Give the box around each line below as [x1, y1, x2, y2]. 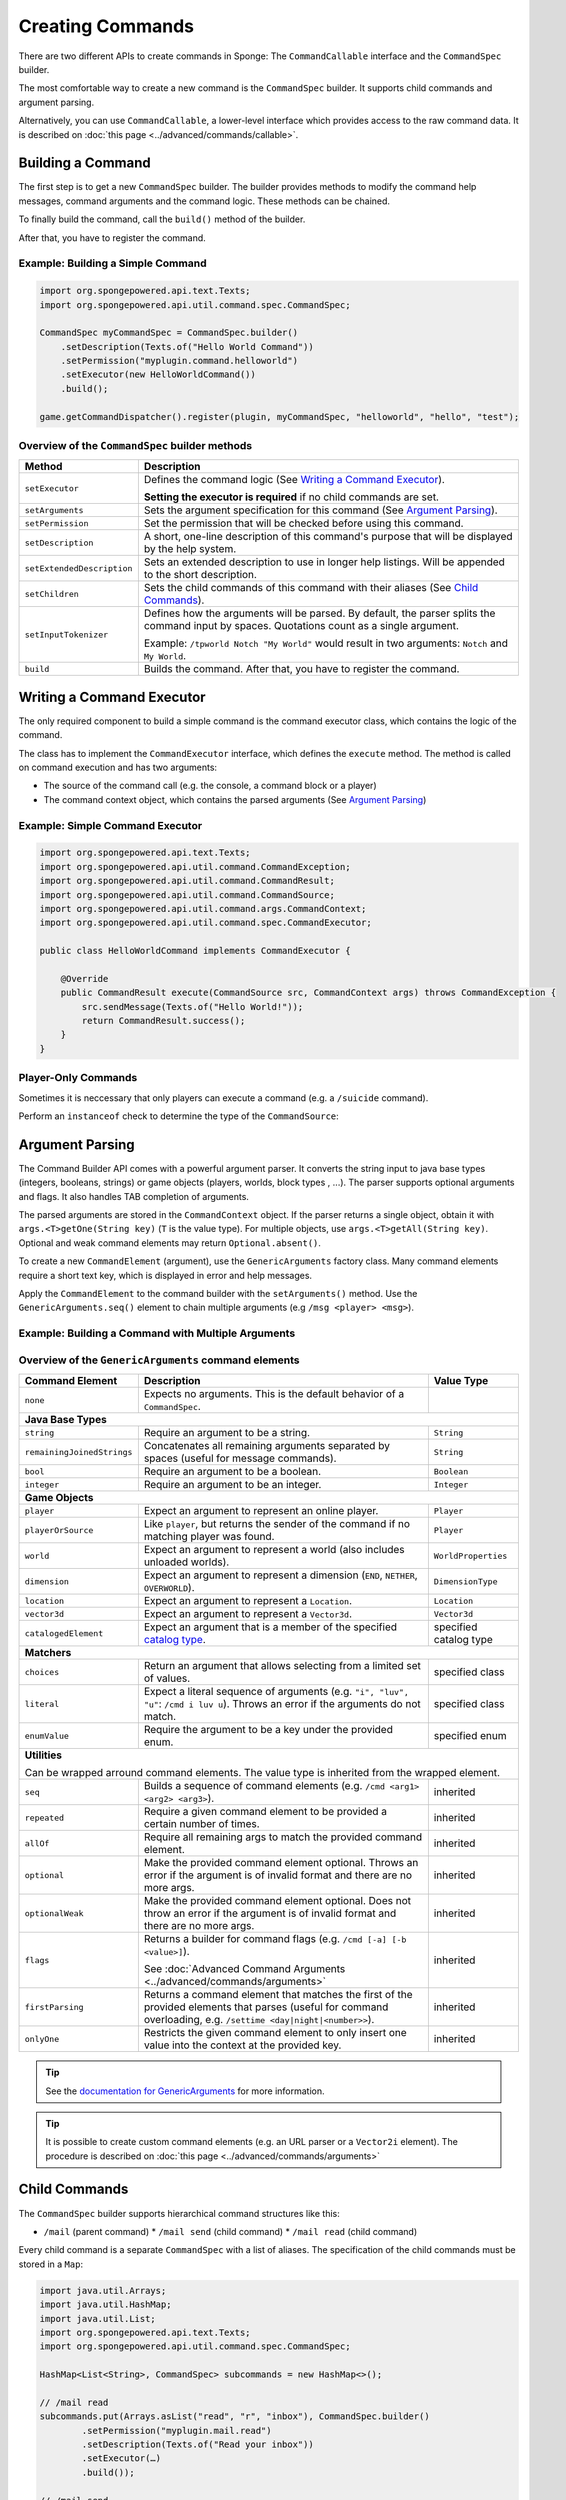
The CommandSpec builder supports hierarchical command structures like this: [18, 2207, 340, 2219]
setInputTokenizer [24, 629, 109, 640]
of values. [143, 1671, 191, 1685]
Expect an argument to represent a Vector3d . [143, 1607, 353, 1621]
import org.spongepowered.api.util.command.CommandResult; [39, 875, 335, 887]
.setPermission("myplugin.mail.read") [81, 2425, 272, 2436]
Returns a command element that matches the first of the [143, 1988, 414, 2002]
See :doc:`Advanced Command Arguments [143, 1962, 346, 1976]
